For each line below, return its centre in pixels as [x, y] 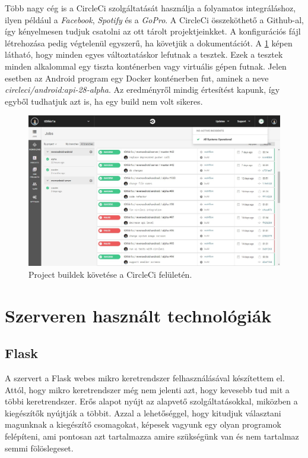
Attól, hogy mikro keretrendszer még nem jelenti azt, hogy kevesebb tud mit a [147, 389]
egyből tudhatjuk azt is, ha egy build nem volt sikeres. [104, 101]
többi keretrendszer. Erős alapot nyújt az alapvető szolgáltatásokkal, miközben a [151, 401]
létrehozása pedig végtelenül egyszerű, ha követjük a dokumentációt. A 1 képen [149, 43]
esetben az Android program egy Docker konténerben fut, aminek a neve [137, 78]
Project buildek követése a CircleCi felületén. [110, 274]
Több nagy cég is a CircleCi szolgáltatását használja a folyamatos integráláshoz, [150, 8]
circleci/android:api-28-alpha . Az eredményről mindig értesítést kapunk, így [142, 90]
